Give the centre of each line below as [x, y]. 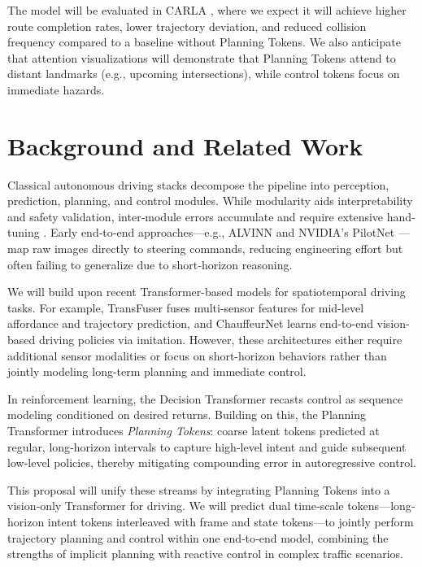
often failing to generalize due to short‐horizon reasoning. [150, 264]
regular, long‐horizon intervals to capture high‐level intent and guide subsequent [207, 446]
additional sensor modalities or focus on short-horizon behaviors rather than [197, 355]
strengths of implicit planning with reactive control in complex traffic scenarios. [206, 554]
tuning [24, 232]
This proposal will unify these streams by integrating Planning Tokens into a [199, 489]
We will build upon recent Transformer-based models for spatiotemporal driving [207, 292]
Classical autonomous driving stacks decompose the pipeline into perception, [198, 184]
